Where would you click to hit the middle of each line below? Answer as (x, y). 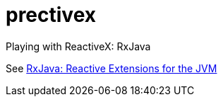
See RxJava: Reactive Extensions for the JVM (111, 68)
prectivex (51, 15)
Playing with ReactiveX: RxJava (78, 46)
